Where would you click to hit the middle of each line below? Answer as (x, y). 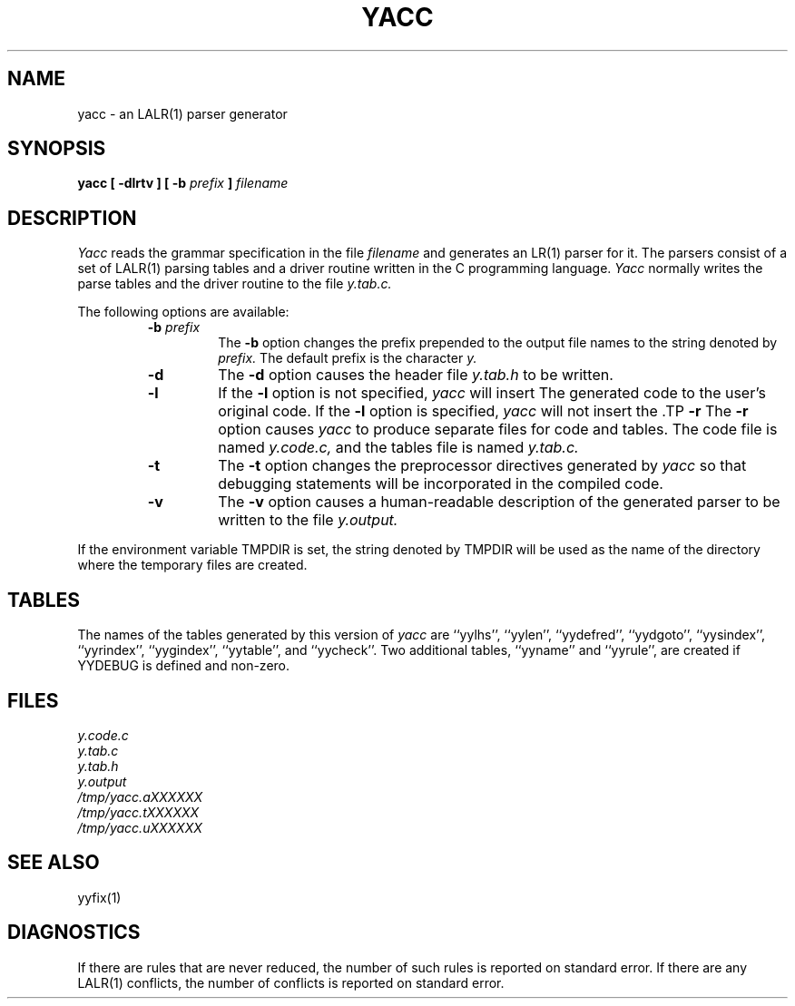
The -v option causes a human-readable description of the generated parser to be (499, 502)
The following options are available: (183, 312)
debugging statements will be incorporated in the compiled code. (441, 484)
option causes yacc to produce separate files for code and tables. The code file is (498, 430)
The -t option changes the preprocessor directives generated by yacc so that (482, 466)
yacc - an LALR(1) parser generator (182, 113)
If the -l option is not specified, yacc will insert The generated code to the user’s (492, 393)
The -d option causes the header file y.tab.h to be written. (416, 375)
